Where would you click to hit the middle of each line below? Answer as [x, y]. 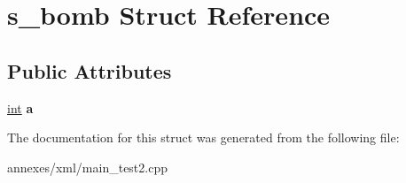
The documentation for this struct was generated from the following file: [203, 137]
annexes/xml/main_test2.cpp [87, 167]
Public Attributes [90, 70]
